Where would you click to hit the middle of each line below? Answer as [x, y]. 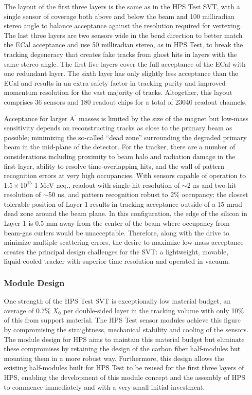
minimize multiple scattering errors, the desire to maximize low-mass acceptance [124, 242]
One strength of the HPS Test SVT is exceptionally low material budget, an [117, 301]
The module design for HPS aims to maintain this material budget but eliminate [124, 339]
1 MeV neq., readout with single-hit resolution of [107, 185]
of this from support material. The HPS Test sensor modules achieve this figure [122, 320]
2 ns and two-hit [212, 185]
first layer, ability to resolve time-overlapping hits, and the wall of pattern [114, 166]
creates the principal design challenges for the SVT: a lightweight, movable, [116, 251]
